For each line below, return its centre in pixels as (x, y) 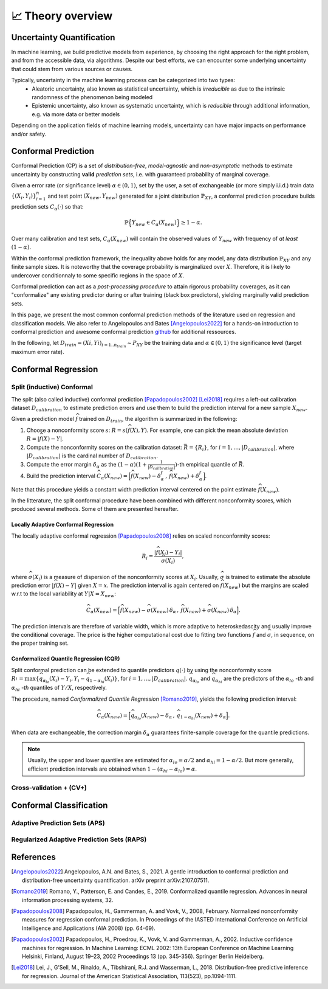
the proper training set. (40, 643)
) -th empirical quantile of (206, 465)
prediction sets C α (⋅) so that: (48, 208)
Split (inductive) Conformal (52, 387)
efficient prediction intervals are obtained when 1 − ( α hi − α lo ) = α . (112, 769)
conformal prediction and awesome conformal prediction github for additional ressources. (124, 331)
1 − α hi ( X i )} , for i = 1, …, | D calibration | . (138, 680)
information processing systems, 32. (68, 900)
